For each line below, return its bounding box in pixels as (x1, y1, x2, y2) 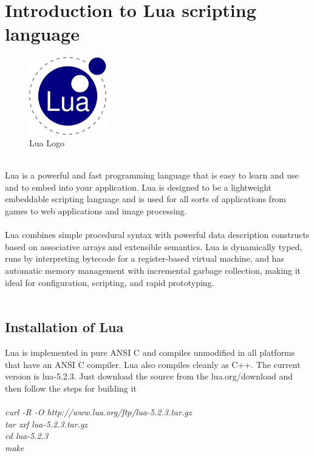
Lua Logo (29, 137, 64, 149)
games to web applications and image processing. (5, 205, 187, 217)
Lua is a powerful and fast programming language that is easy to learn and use (5, 169, 299, 182)
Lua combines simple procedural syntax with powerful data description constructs (5, 228, 310, 241)
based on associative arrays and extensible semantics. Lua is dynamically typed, (5, 240, 302, 253)
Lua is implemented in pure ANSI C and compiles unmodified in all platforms (5, 346, 295, 359)
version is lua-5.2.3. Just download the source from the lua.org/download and (5, 370, 293, 383)
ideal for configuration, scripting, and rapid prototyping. (5, 276, 214, 288)
